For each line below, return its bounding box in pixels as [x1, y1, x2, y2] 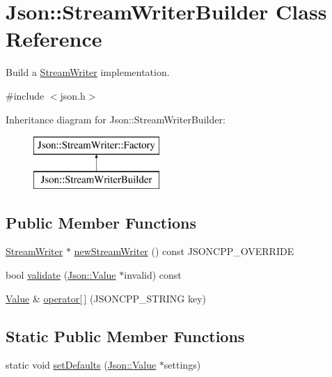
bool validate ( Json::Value [6, 268, 116, 282]
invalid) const [124, 268, 182, 282]
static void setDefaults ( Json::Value [6, 357, 157, 372]
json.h [60, 88, 86, 102]
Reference [6, 24, 102, 53]
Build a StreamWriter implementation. [6, 65, 170, 79]
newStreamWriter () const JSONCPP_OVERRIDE [74, 244, 294, 259]
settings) [164, 357, 201, 372]
